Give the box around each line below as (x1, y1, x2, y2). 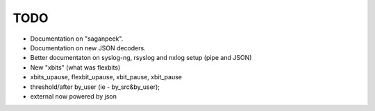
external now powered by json (30, 92, 117, 100)
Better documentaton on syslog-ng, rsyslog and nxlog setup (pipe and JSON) (30, 54, 252, 62)
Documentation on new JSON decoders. (30, 43, 146, 52)
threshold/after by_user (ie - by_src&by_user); (30, 83, 160, 91)
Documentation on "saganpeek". (30, 34, 124, 43)
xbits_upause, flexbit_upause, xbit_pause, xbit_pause (30, 73, 182, 81)
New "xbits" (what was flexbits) (30, 63, 121, 72)
